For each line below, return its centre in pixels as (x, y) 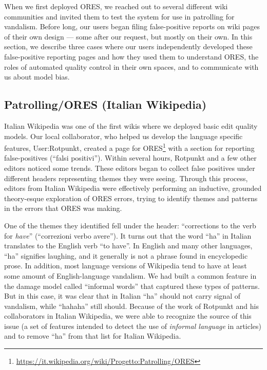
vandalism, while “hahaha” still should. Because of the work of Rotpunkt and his (131, 306)
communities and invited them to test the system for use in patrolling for (119, 16)
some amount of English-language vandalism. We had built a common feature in (130, 275)
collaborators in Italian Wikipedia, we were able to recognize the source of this (128, 316)
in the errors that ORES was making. (63, 208)
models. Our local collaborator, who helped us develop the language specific (123, 136)
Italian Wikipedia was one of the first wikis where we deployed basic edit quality (131, 125)
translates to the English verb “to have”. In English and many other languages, (128, 246)
